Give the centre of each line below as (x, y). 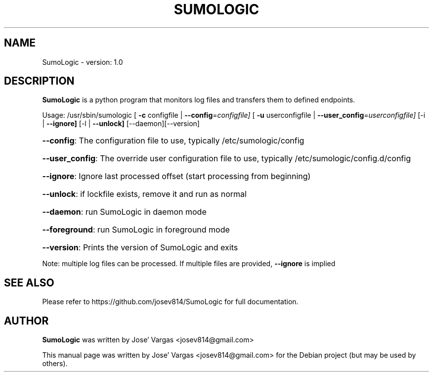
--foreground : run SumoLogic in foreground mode (136, 230)
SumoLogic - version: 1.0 (83, 62)
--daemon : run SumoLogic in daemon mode (124, 212)
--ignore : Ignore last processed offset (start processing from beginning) (176, 176)
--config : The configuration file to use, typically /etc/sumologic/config (173, 141)
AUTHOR (26, 321)
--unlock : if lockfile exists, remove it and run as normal (144, 194)
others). (55, 364)
